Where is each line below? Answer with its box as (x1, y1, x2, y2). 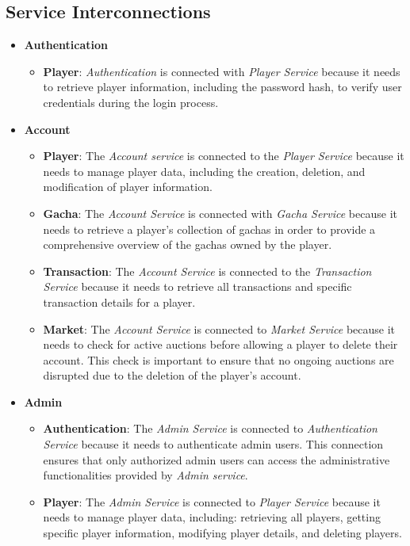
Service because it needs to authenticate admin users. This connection (43, 436, 384, 452)
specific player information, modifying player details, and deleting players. (43, 525, 402, 541)
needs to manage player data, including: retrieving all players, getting (43, 509, 381, 525)
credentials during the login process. (43, 94, 219, 110)
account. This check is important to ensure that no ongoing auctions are (43, 351, 394, 368)
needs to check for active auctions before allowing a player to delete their (43, 336, 398, 353)
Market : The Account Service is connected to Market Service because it (43, 320, 396, 337)
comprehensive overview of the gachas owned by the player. (43, 236, 332, 253)
